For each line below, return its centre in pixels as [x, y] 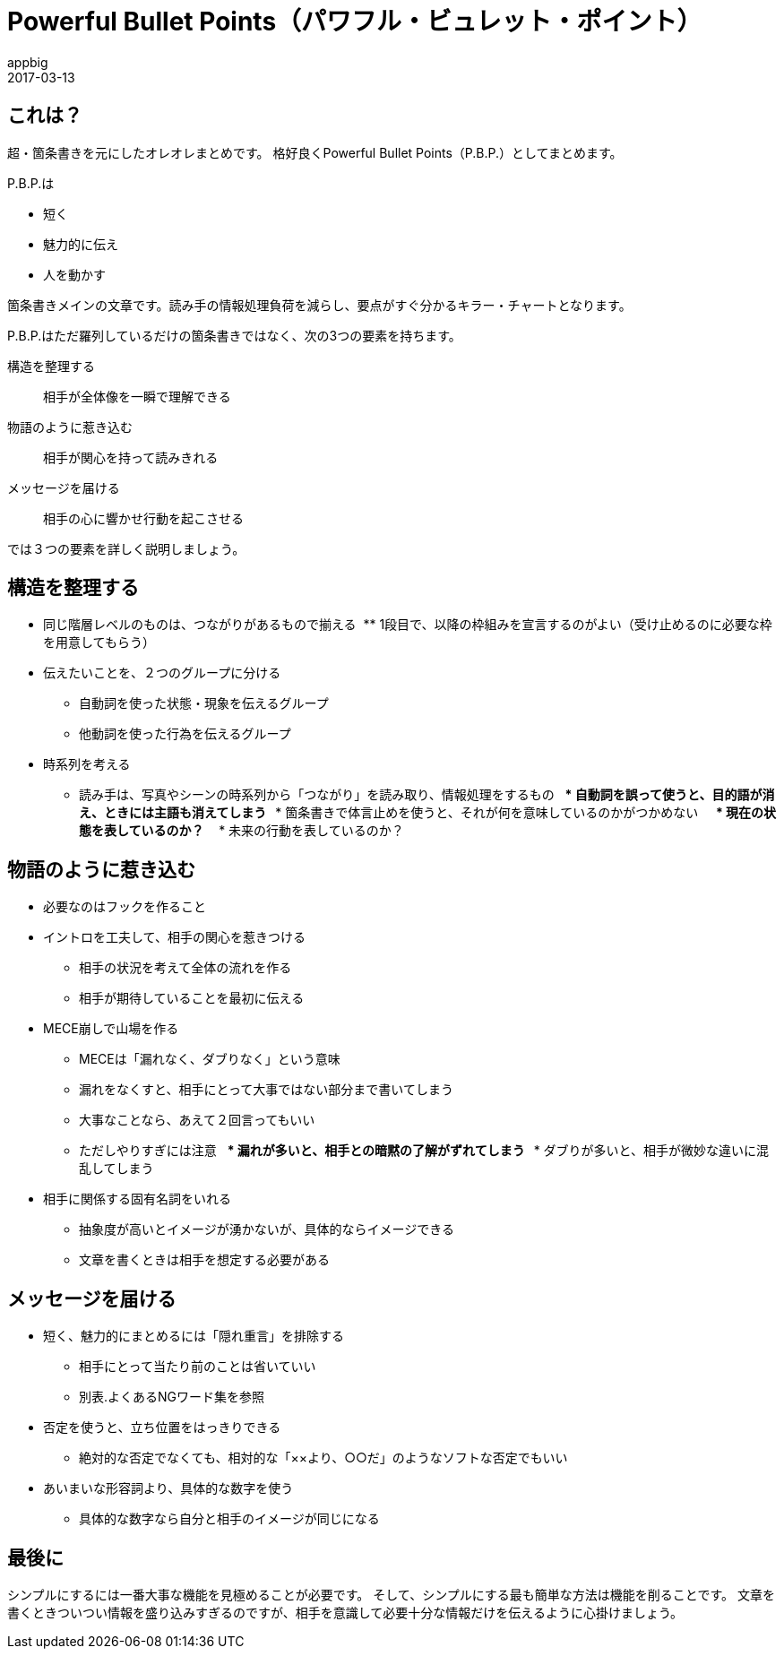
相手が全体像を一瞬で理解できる [137, 396]
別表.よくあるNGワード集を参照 [172, 1397]
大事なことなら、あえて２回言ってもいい [197, 1120]
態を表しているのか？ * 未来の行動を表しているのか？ [241, 831]
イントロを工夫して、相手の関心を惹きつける [174, 937]
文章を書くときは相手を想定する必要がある [204, 1260]
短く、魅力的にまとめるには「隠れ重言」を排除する [194, 1336]
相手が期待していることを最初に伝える [192, 998]
